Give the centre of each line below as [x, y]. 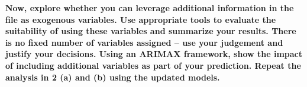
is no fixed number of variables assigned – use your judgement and [144, 42]
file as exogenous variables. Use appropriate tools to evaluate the [141, 19]
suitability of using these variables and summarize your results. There [151, 31]
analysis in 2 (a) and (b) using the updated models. [113, 77]
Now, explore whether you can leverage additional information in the [150, 8]
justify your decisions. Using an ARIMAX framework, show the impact [154, 54]
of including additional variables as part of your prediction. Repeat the [153, 65]
